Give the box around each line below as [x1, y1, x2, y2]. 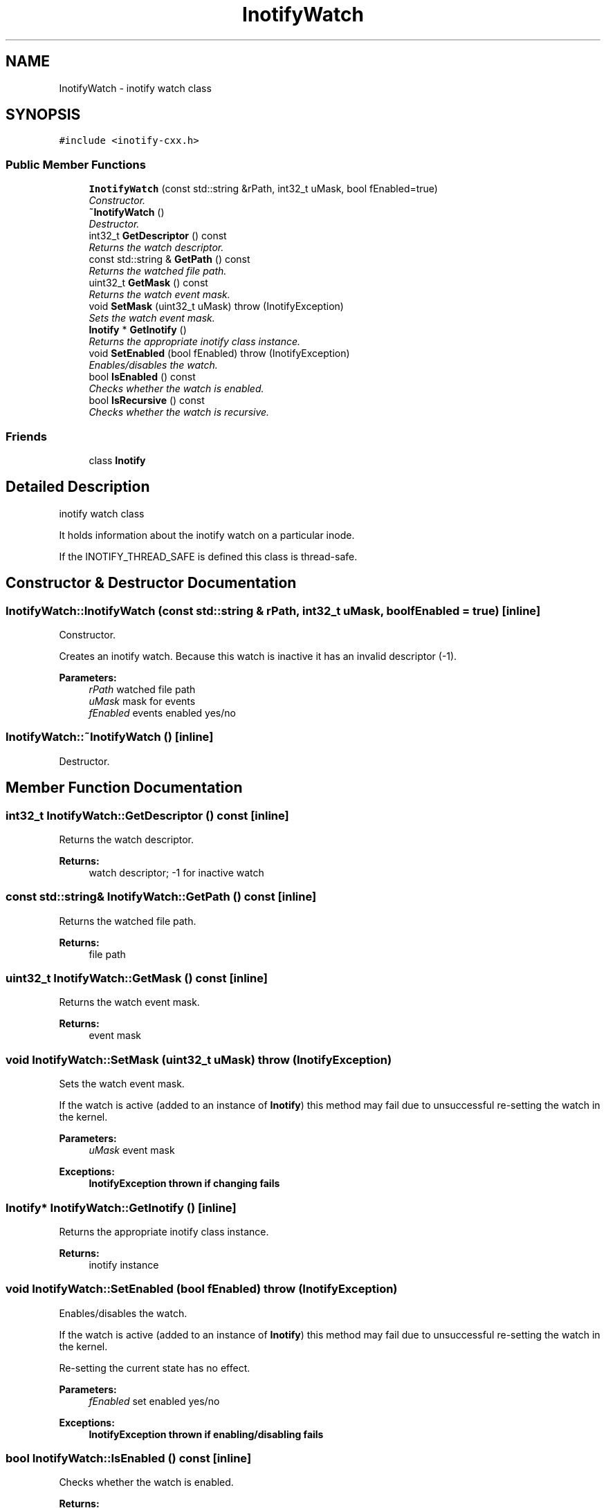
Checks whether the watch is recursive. [89, 406, 270, 419]
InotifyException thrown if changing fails [89, 1177, 280, 1190]
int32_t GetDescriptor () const [89, 230, 227, 242]
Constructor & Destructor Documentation [6, 574, 297, 592]
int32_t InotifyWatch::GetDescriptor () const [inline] [6, 808, 289, 822]
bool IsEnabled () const [89, 371, 196, 383]
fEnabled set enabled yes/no [89, 1395, 220, 1407]
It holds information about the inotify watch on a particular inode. [59, 528, 355, 541]
